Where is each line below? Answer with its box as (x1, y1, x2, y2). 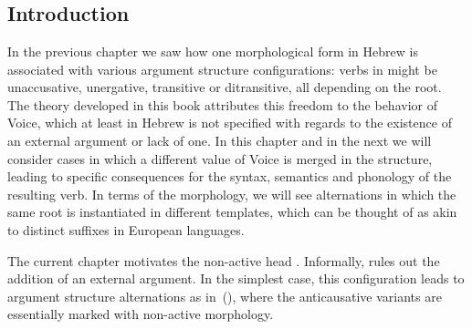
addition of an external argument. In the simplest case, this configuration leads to (7, 269, 465, 288)
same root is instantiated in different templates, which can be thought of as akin (7, 202, 457, 221)
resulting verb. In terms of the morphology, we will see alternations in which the (7, 184, 456, 203)
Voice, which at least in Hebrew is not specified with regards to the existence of (7, 113, 452, 132)
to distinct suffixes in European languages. (7, 220, 245, 239)
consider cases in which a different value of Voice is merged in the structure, (7, 149, 433, 168)
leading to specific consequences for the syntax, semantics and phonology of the (7, 167, 452, 186)
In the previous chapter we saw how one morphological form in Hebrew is (7, 42, 418, 60)
